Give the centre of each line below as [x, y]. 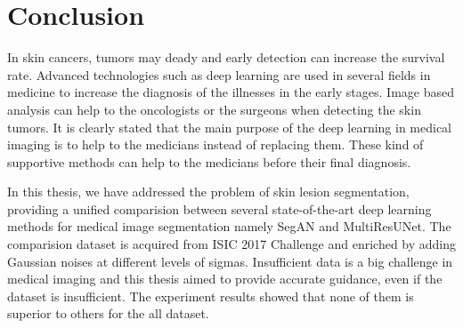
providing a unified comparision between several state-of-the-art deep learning [219, 208]
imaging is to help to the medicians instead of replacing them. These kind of [215, 144]
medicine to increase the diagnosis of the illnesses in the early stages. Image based [231, 92]
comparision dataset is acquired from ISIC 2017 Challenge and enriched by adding [232, 244]
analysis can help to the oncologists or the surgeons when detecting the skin [214, 109]
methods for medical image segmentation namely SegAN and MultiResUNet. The [229, 226]
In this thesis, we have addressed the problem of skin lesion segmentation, [208, 192]
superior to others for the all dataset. [108, 313]
